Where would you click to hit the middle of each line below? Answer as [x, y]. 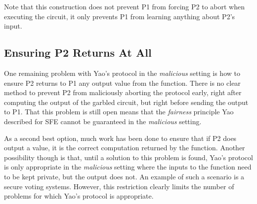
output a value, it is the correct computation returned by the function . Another [125, 148]
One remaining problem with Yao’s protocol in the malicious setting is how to [122, 73]
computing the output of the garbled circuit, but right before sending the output [126, 102]
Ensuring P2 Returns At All [78, 52]
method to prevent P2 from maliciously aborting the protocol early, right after [123, 92]
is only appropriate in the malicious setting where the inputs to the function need [128, 167]
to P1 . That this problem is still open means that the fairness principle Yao [119, 112]
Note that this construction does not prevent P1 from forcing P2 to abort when [124, 6]
